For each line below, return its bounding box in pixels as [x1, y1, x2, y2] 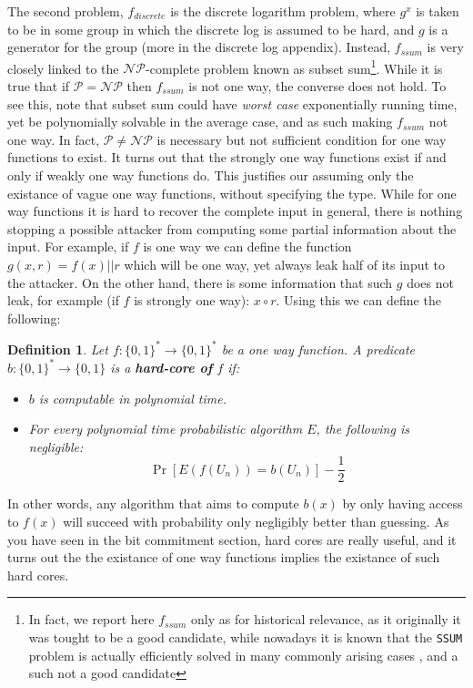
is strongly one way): [134, 291, 250, 310]
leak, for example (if [7, 291, 119, 310]
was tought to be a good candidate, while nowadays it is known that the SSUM [28, 627, 463, 646]
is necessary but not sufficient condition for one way [156, 129, 447, 149]
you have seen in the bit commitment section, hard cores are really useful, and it [7, 529, 457, 549]
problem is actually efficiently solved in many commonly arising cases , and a [28, 645, 458, 664]
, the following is [316, 419, 409, 438]
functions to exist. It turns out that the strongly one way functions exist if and [7, 148, 447, 167]
